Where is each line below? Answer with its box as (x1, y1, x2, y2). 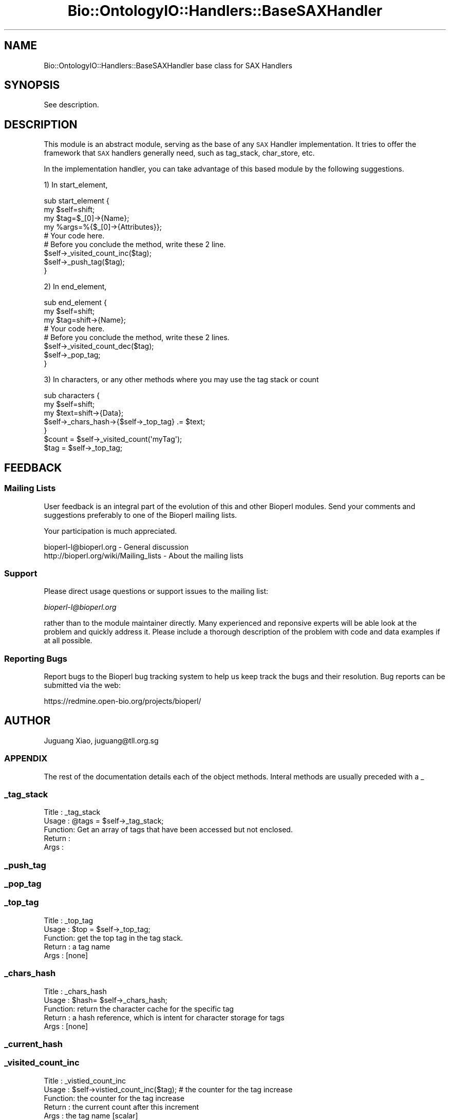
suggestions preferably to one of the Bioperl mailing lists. (44, 510, 237, 519)
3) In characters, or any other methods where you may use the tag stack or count (44, 375, 319, 384)
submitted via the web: (44, 681, 121, 689)
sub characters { (44, 391, 100, 400)
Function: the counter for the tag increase (44, 1093, 184, 1103)
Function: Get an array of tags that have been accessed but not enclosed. (44, 825, 293, 834)
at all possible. (44, 636, 92, 645)
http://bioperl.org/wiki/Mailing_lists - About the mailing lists (44, 551, 243, 560)
